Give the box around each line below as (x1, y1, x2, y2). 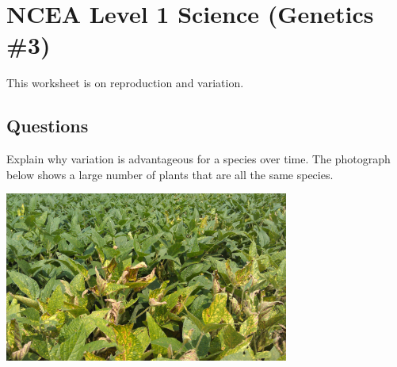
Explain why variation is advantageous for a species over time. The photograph (6, 151, 391, 167)
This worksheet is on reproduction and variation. (6, 75, 244, 91)
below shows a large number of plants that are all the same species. (6, 166, 334, 182)
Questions (6, 113, 89, 138)
